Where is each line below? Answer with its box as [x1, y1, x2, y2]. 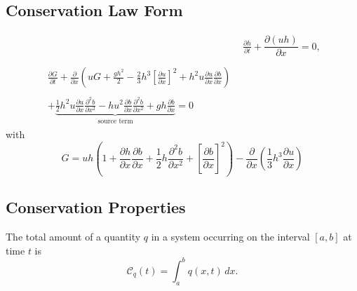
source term [97, 117, 133, 125]
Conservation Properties [6, 196, 186, 218]
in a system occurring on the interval [151, 229, 310, 244]
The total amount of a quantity [6, 229, 141, 244]
